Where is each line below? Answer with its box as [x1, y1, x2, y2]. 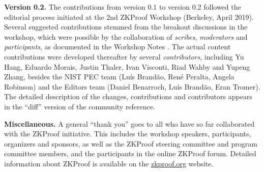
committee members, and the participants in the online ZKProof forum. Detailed [4, 148, 256, 159]
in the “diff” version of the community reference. [4, 101, 155, 111]
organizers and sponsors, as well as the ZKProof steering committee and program [4, 138, 257, 149]
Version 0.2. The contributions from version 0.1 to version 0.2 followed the [4, 2, 241, 12]
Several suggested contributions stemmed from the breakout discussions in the [4, 21, 248, 32]
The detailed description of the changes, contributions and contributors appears [4, 91, 252, 102]
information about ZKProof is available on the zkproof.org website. [4, 158, 214, 168]
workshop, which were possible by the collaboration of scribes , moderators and [4, 31, 248, 42]
